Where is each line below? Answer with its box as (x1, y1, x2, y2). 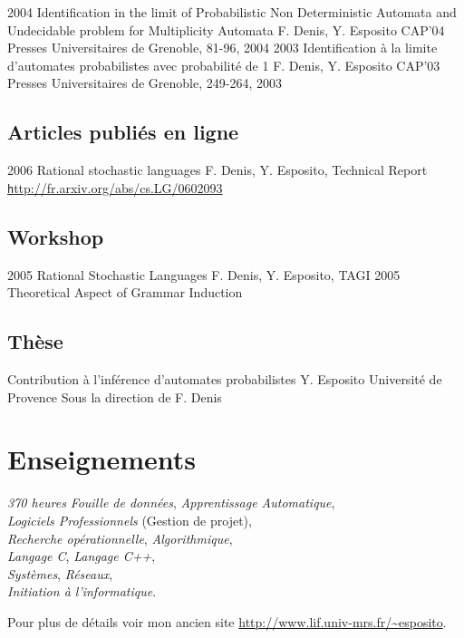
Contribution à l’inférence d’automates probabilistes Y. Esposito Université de (7, 370, 442, 389)
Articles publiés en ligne (7, 118, 239, 146)
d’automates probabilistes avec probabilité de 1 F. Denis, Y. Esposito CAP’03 (7, 55, 440, 74)
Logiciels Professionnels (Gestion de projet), (7, 510, 252, 529)
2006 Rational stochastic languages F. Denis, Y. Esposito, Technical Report (7, 160, 428, 179)
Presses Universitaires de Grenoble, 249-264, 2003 (7, 73, 282, 92)
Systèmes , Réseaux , (7, 564, 113, 583)
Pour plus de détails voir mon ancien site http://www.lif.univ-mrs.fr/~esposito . (7, 612, 447, 631)
